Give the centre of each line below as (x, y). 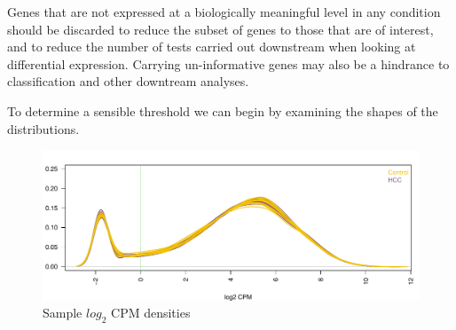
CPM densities (151, 313)
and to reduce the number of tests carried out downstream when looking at (212, 47)
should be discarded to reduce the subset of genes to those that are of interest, (220, 29)
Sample (63, 313)
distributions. (43, 128)
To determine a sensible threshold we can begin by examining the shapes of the (223, 110)
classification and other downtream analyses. (128, 81)
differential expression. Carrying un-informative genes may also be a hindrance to (228, 63)
